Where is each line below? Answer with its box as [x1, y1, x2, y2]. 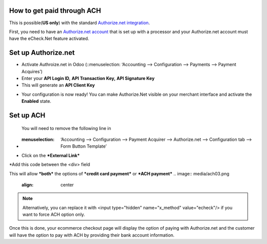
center [60, 182, 74, 188]
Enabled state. [21, 98, 51, 104]
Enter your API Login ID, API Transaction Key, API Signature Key [21, 75, 155, 81]
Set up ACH [9, 111, 45, 120]
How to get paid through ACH [9, 6, 101, 15]
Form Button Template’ [60, 143, 107, 149]
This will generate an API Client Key [21, 82, 95, 88]
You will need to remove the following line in [21, 125, 111, 131]
